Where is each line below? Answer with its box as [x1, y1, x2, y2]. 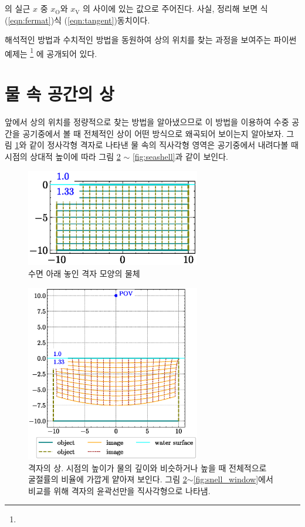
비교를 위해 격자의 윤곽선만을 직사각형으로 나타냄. [28, 484, 211, 496]
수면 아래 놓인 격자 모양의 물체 [28, 267, 140, 280]
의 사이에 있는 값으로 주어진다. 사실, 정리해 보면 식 [82, 2, 268, 14]
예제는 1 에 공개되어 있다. [5, 45, 97, 59]
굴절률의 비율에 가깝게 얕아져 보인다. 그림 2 [28, 473, 187, 485]
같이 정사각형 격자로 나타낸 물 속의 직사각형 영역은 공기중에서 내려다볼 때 [29, 139, 299, 151]
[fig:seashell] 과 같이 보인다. [132, 150, 228, 162]
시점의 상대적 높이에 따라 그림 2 [5, 150, 121, 162]
